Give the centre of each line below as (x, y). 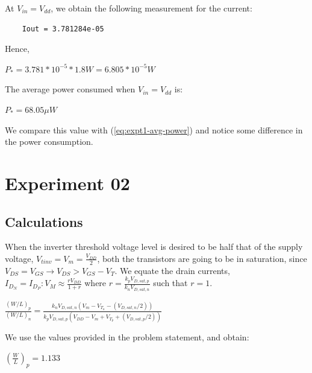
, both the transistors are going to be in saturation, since (202, 258)
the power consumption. (49, 142)
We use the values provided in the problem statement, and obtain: (127, 337)
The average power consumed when (70, 89)
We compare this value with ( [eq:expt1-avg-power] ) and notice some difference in (154, 129)
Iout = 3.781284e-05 (63, 29)
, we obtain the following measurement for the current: (151, 8)
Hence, (17, 49)
